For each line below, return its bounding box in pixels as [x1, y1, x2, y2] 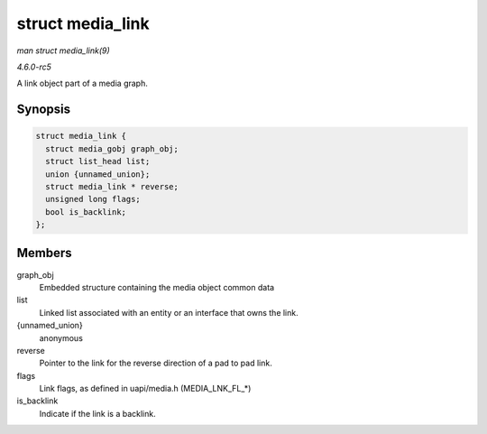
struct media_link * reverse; [45, 181, 179, 191]
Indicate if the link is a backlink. [39, 408, 157, 419]
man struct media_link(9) [16, 45, 110, 56]
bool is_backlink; [45, 207, 126, 217]
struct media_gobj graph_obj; [45, 143, 179, 153]
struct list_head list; [45, 156, 151, 167]
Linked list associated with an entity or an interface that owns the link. [39, 307, 299, 318]
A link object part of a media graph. [16, 78, 148, 89]
